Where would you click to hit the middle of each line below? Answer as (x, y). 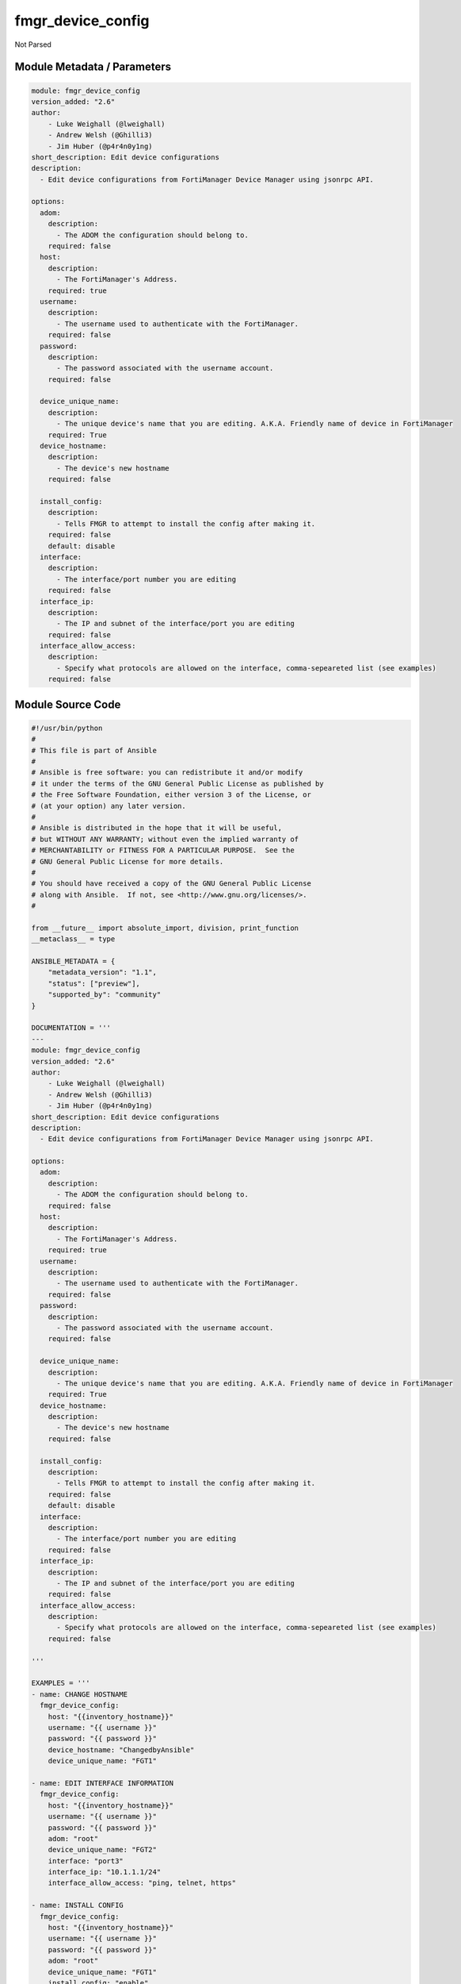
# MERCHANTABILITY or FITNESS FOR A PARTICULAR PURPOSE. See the (163, 850)
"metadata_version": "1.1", (103, 973)
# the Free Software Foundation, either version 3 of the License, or (171, 795)
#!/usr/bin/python (67, 728)
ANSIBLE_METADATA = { (73, 961)
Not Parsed (33, 44)
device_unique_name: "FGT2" (103, 1850)
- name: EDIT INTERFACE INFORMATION (103, 1783)
